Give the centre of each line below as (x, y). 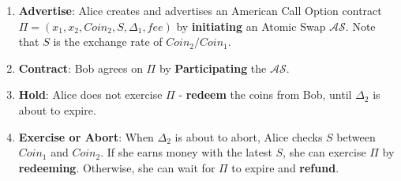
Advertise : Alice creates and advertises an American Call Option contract (200, 10)
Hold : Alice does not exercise (90, 94)
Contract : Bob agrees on (81, 68)
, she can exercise (324, 152)
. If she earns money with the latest (186, 152)
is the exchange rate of (108, 41)
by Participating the (213, 68)
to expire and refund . (285, 167)
